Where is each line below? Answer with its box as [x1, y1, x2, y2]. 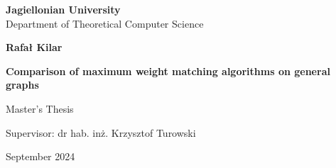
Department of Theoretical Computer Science [6, 16, 204, 30]
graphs [6, 77, 39, 92]
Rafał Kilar [6, 40, 63, 55]
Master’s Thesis [6, 101, 74, 116]
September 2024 [6, 149, 75, 164]
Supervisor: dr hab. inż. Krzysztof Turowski [6, 125, 196, 140]
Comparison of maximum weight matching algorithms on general [6, 63, 330, 78]
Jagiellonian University [6, 2, 121, 16]
